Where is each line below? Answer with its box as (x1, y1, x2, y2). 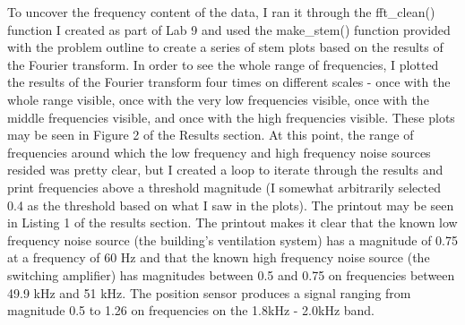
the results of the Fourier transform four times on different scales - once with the (7, 73, 451, 91)
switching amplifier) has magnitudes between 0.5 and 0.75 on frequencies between (7, 265, 455, 284)
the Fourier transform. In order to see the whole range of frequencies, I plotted (7, 55, 439, 73)
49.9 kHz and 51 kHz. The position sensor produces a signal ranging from (7, 283, 411, 302)
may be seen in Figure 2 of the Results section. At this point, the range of (7, 125, 414, 144)
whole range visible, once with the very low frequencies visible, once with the (7, 90, 429, 108)
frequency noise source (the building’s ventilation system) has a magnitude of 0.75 (7, 230, 458, 249)
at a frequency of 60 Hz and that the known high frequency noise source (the (7, 248, 430, 267)
